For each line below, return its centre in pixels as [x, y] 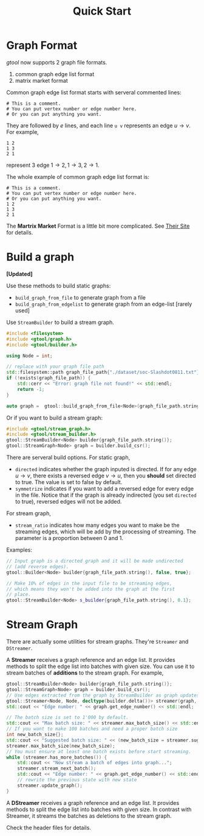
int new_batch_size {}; [35, 735]
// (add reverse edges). [38, 567]
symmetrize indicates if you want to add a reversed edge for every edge [104, 489]
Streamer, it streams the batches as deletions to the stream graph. [89, 816]
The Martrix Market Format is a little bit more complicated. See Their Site [98, 226]
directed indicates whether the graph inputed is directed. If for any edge [106, 469]
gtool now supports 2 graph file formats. [57, 62]
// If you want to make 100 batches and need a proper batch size [92, 729]
